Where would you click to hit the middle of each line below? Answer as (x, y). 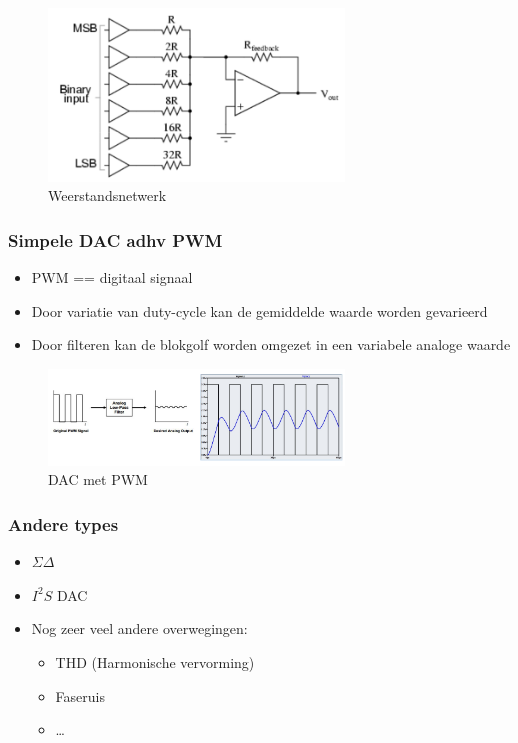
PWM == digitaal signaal (112, 277)
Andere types (63, 523)
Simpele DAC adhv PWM (115, 239)
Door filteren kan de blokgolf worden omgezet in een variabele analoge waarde (271, 344)
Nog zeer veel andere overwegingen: (139, 628)
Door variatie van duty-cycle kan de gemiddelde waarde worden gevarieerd (259, 310)
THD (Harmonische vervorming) (155, 662)
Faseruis (80, 695)
